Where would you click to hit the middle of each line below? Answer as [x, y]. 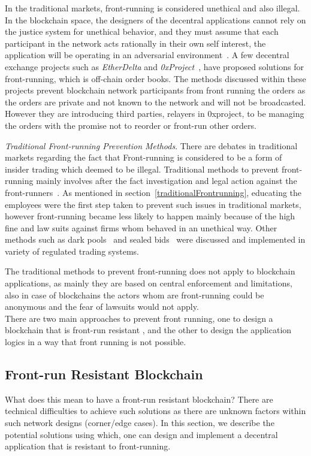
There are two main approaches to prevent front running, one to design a [139, 318]
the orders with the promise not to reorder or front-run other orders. [131, 125]
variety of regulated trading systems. [72, 251]
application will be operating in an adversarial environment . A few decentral [147, 55]
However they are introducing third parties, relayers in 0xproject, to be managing [155, 114]
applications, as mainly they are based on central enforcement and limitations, [149, 283]
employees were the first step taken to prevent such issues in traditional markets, [153, 204]
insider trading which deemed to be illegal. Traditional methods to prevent [142, 169]
